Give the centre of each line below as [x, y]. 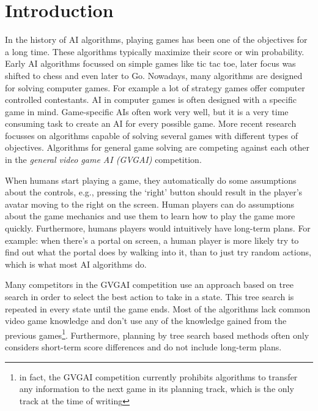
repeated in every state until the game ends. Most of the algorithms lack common [158, 308]
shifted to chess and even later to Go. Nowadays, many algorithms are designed [154, 75]
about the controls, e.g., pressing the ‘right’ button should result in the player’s [154, 192]
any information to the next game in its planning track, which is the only [157, 389]
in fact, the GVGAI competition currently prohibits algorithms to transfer [158, 376]
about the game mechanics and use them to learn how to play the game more [150, 216]
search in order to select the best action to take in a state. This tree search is [150, 296]
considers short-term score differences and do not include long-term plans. [143, 347]
